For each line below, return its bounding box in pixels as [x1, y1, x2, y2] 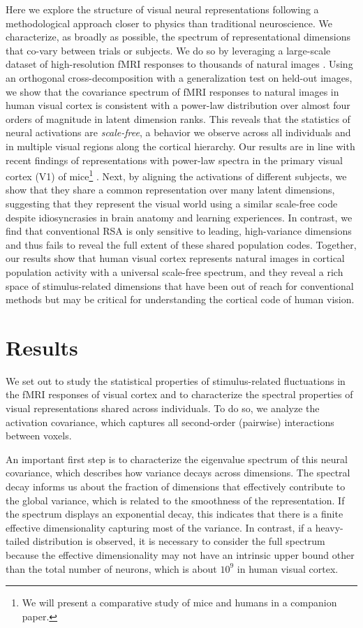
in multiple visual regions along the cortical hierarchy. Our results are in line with [6, 138, 355, 153]
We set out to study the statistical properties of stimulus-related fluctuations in [6, 373, 346, 388]
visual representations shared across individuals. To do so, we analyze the [6, 401, 320, 416]
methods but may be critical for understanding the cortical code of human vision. [6, 292, 355, 307]
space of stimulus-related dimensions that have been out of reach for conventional [6, 278, 354, 293]
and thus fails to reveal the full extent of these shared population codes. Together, [6, 237, 357, 251]
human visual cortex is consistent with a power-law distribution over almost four [6, 98, 350, 112]
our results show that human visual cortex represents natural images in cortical [6, 251, 345, 265]
